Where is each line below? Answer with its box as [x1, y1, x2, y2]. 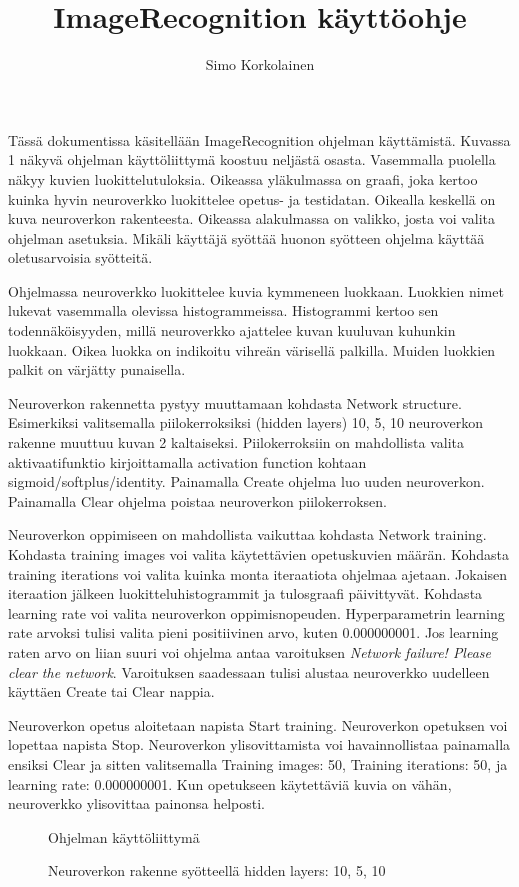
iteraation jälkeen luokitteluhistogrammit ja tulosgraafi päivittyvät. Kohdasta [8, 583, 483, 604]
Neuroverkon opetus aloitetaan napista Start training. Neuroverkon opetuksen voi [8, 714, 508, 735]
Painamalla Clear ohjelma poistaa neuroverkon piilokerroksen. [8, 490, 387, 511]
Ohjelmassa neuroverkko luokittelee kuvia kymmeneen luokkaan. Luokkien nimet [8, 280, 504, 301]
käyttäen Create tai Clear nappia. [8, 681, 215, 702]
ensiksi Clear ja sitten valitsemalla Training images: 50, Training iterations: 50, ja [8, 753, 508, 774]
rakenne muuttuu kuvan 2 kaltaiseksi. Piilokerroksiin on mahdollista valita [8, 432, 465, 453]
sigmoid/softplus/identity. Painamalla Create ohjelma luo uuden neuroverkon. [8, 471, 485, 492]
